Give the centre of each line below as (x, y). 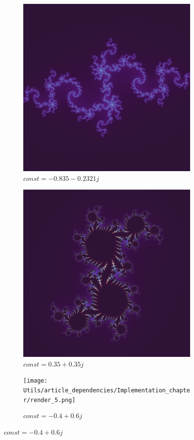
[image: (36, 381)
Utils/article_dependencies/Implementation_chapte (107, 391)
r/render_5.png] (49, 400)
